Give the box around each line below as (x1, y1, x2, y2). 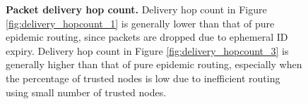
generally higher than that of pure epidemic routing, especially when (6, 57, 302, 72)
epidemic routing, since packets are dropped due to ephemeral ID (6, 30, 288, 44)
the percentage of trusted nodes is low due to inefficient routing (6, 70, 280, 85)
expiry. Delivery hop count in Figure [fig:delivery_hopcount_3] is (6, 43, 289, 58)
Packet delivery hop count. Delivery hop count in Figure (6, 2, 267, 16)
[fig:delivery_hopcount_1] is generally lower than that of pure (6, 15, 275, 30)
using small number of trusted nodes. (6, 84, 167, 99)
